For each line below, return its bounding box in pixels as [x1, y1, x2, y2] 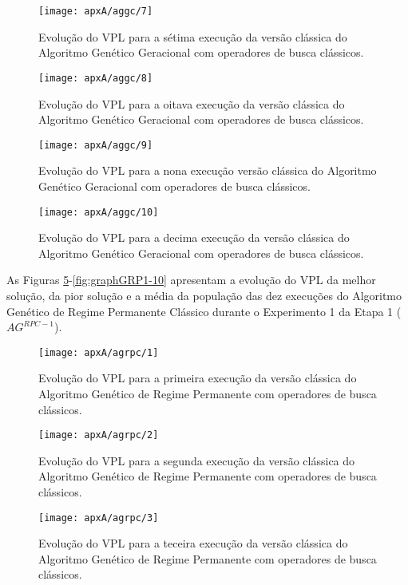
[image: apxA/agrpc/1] [38, 346, 159, 358]
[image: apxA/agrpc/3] [38, 512, 159, 524]
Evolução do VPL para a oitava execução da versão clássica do [38, 95, 345, 112]
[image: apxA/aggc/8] [38, 72, 153, 84]
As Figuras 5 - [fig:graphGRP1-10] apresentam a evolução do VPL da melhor [6, 271, 376, 288]
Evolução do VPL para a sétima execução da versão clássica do [38, 28, 347, 45]
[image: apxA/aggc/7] [38, 6, 153, 17]
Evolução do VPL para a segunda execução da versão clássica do [38, 452, 355, 468]
